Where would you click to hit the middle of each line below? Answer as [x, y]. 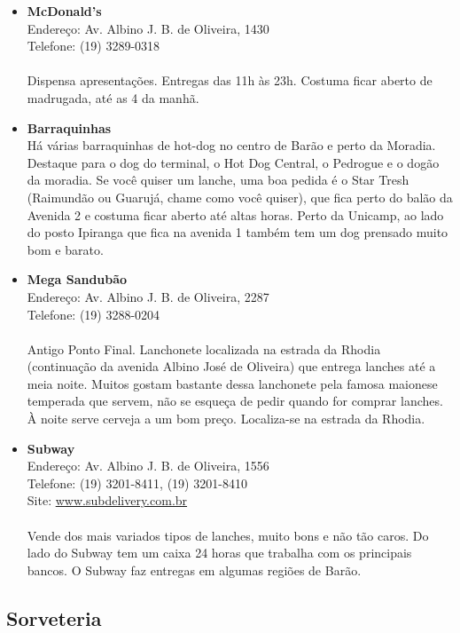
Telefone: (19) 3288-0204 [94, 314]
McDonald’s [64, 11]
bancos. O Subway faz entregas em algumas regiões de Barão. [194, 570]
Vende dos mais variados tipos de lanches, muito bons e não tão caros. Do [228, 535]
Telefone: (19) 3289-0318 [94, 46]
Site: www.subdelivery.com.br [107, 500]
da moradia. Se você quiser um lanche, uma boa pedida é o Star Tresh [218, 180]
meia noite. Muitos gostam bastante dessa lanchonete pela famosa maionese [232, 383]
